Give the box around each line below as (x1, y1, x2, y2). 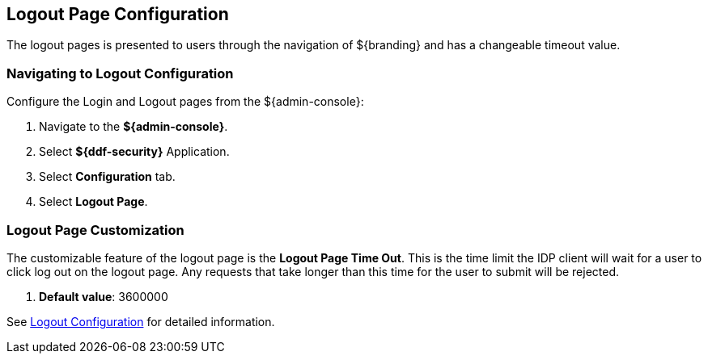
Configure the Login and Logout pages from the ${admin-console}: (6, 94, 364, 109)
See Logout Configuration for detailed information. (6, 314, 275, 329)
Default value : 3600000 (39, 289, 168, 303)
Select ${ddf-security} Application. (39, 144, 230, 159)
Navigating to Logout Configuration (6, 65, 234, 82)
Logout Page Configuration (6, 4, 229, 24)
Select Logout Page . (39, 195, 148, 209)
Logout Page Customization (6, 221, 184, 238)
